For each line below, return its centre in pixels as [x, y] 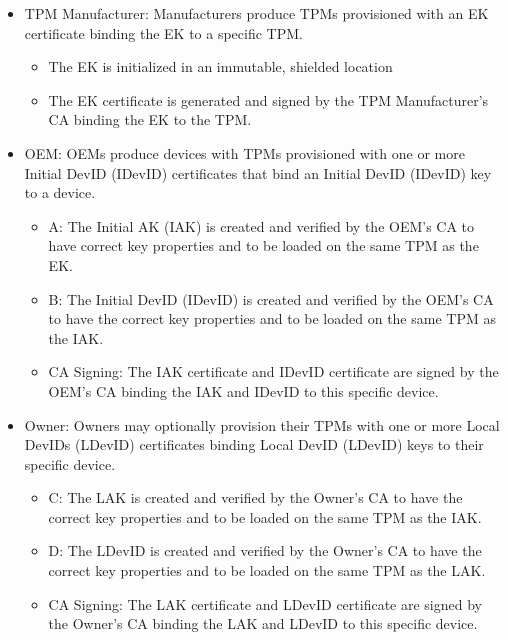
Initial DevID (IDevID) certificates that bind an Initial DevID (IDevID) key [258, 172]
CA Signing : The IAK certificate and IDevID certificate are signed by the [273, 371]
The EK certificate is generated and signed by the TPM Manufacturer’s [268, 99]
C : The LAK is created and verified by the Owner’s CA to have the [255, 497]
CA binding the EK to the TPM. [150, 119]
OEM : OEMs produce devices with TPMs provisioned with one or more [244, 152]
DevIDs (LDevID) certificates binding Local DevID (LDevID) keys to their [254, 444]
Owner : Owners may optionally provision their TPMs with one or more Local [262, 424]
